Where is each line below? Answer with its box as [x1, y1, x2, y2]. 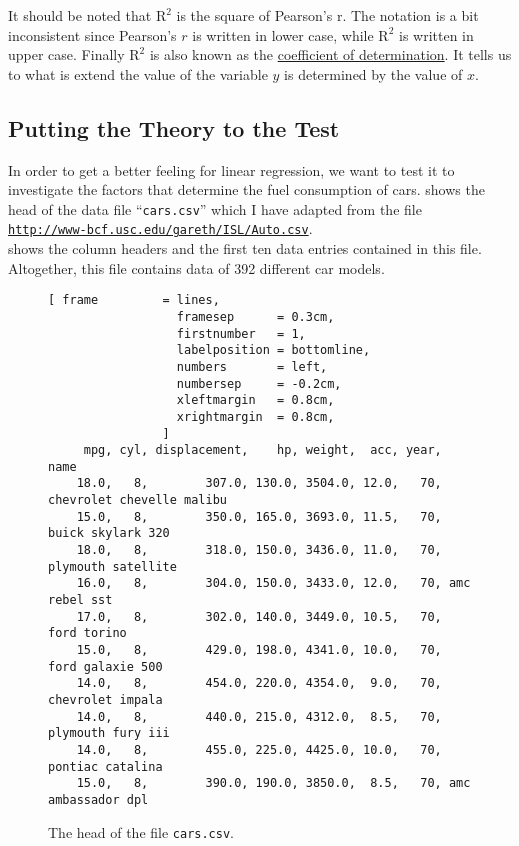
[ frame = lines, [48, 293, 220, 308]
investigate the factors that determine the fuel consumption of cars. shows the [8, 179, 485, 200]
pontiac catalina [48, 759, 163, 774]
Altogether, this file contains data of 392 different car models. [8, 257, 385, 278]
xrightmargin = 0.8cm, [176, 409, 335, 424]
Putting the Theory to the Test [8, 112, 340, 143]
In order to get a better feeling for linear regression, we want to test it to [8, 159, 455, 180]
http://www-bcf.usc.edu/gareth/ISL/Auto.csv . [8, 218, 313, 239]
